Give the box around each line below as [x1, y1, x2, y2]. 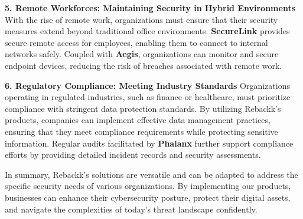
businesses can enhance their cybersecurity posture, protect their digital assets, [5, 191, 291, 203]
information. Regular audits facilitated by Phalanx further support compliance [5, 137, 294, 149]
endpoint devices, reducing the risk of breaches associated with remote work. [5, 59, 282, 71]
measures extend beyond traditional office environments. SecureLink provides [5, 25, 290, 37]
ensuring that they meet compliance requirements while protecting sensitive [5, 125, 278, 137]
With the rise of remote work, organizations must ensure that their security [5, 13, 278, 25]
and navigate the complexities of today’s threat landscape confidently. [5, 203, 258, 215]
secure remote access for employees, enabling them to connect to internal [5, 36, 268, 48]
